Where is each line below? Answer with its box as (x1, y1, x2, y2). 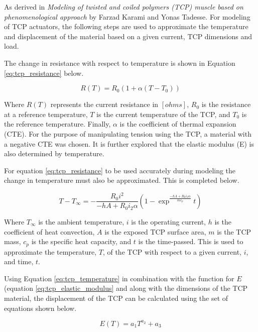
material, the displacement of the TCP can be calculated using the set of (4, 292, 228, 303)
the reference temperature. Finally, (4, 119, 111, 129)
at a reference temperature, (4, 108, 88, 119)
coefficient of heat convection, (4, 226, 95, 237)
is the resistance (201, 99, 251, 109)
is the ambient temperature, (38, 216, 124, 227)
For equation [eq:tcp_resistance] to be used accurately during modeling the (4, 165, 236, 175)
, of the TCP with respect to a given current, (102, 246, 242, 257)
